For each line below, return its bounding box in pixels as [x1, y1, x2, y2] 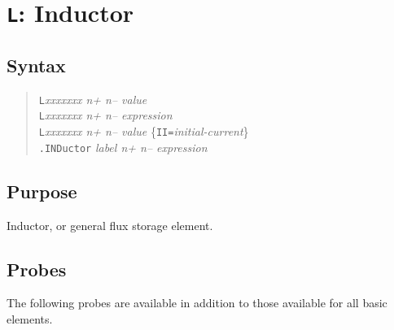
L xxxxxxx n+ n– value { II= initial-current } [38, 123, 249, 140]
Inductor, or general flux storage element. [7, 216, 213, 233]
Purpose [7, 178, 77, 203]
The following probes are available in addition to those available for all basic [7, 294, 387, 311]
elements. [7, 310, 53, 327]
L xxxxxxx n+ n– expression [38, 106, 173, 124]
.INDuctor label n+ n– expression [38, 138, 208, 155]
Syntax [7, 52, 66, 77]
